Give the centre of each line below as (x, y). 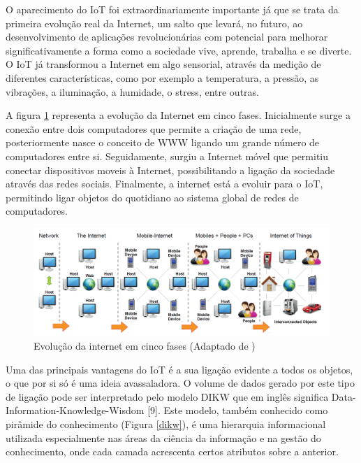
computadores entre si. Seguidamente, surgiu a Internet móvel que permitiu (167, 156)
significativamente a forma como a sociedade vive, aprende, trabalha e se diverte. (179, 50)
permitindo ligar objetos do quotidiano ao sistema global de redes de (152, 197)
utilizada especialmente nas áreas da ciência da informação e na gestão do (163, 437)
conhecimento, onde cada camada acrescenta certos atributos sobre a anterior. (172, 451)
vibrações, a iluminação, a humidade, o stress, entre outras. (132, 91)
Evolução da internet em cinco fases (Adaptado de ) (145, 345)
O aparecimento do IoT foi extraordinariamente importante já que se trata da (172, 9)
